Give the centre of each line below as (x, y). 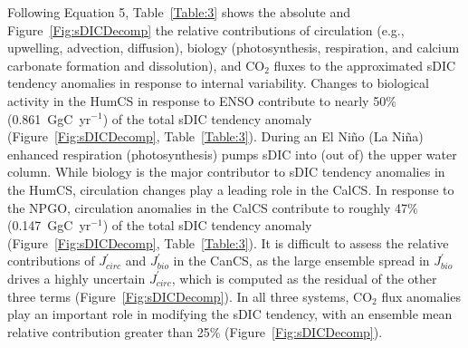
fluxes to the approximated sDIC (365, 65)
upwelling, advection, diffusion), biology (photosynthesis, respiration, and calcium (234, 48)
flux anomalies (421, 296)
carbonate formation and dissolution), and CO (136, 65)
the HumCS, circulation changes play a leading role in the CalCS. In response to (231, 189)
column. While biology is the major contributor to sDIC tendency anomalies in (226, 172)
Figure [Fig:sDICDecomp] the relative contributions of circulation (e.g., (206, 29)
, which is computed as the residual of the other (304, 278)
